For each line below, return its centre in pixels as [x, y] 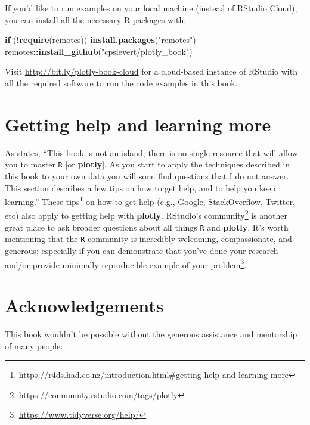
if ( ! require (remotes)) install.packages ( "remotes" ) [100, 40]
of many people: [34, 345]
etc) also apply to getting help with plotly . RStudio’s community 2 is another [146, 215]
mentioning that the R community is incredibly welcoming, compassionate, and [148, 239]
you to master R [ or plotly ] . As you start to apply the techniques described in [148, 164]
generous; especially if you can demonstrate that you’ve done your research [142, 250]
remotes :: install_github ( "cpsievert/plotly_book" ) [99, 51]
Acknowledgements [84, 305]
